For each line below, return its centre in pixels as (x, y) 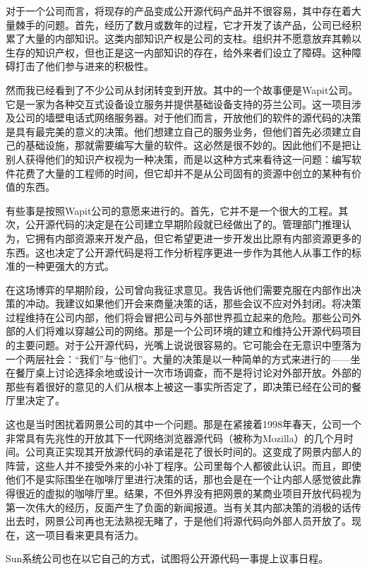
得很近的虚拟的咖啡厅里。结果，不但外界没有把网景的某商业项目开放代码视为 (183, 493)
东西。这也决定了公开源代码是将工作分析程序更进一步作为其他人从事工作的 (179, 252)
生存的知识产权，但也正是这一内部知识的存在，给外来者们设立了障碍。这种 (179, 52)
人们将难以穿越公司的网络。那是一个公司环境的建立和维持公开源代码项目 (193, 331)
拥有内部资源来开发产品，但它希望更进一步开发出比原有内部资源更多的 (198, 238)
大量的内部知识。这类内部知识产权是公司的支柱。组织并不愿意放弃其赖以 (193, 38)
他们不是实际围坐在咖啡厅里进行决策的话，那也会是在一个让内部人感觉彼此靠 (183, 479)
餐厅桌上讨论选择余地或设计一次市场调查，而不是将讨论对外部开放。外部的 (188, 373)
